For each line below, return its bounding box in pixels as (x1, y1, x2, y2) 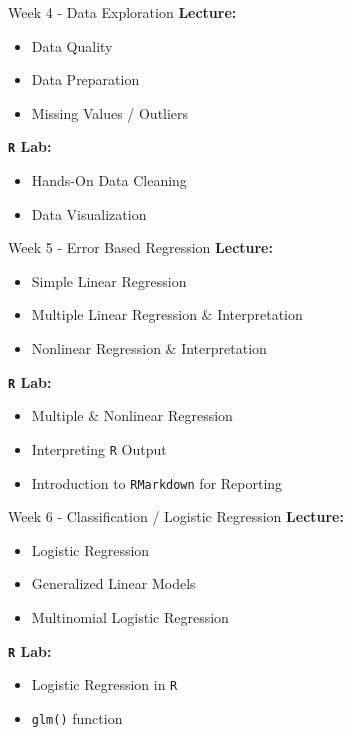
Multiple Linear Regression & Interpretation (31, 304, 303, 325)
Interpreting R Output (31, 438, 167, 459)
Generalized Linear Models (31, 573, 196, 594)
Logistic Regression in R (31, 674, 178, 695)
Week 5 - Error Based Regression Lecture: (8, 237, 273, 258)
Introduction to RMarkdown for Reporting (31, 472, 283, 493)
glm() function (31, 707, 123, 728)
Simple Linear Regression (31, 270, 187, 291)
